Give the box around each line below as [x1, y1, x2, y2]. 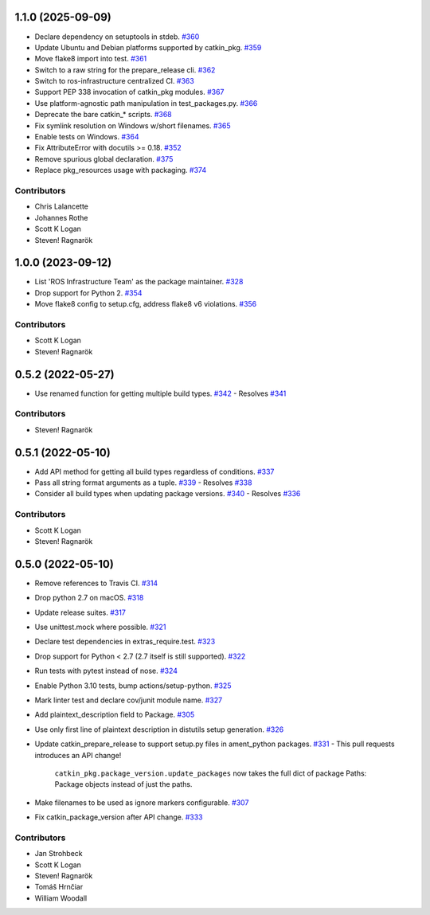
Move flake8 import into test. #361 [34, 54, 147, 64]
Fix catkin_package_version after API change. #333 [34, 812, 203, 822]
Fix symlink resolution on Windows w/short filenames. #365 [34, 120, 231, 131]
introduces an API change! [34, 750, 122, 760]
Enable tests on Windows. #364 [34, 132, 139, 142]
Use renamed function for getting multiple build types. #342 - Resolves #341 [34, 389, 287, 398]
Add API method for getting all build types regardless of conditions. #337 [34, 467, 275, 476]
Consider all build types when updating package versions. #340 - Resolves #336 [34, 489, 301, 499]
